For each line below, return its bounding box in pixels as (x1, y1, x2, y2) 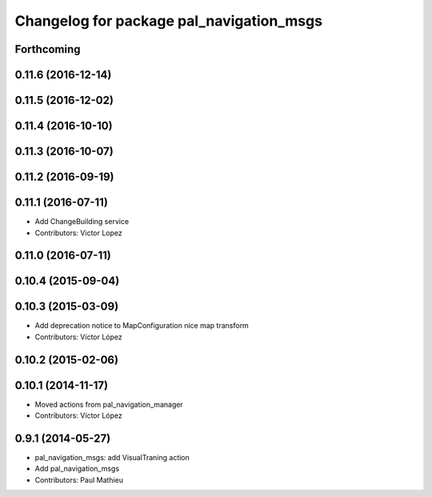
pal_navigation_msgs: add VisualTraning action (34, 453, 190, 463)
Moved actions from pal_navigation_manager (34, 399, 183, 409)
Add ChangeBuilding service (34, 217, 130, 226)
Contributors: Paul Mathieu (34, 475, 124, 484)
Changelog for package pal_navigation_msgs (14, 12, 323, 30)
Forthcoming (14, 42, 81, 56)
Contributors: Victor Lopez (34, 228, 123, 238)
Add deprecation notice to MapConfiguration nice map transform (34, 321, 250, 331)
